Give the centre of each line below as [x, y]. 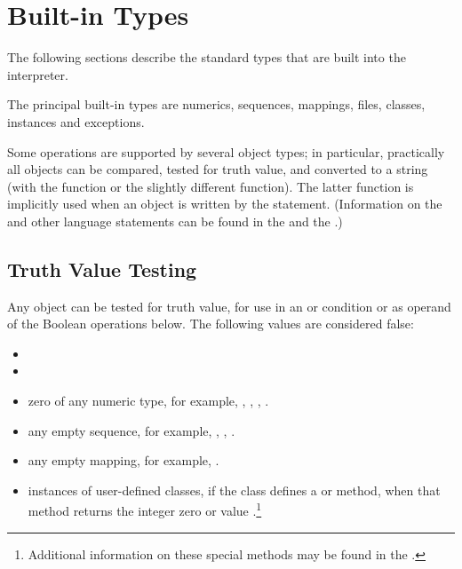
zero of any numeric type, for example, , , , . [148, 401]
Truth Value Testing [102, 269]
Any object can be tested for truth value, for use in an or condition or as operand [229, 306]
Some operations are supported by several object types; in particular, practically [226, 151]
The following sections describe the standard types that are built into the [207, 57]
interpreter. [38, 74]
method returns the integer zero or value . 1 [145, 510]
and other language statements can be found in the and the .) [175, 221]
